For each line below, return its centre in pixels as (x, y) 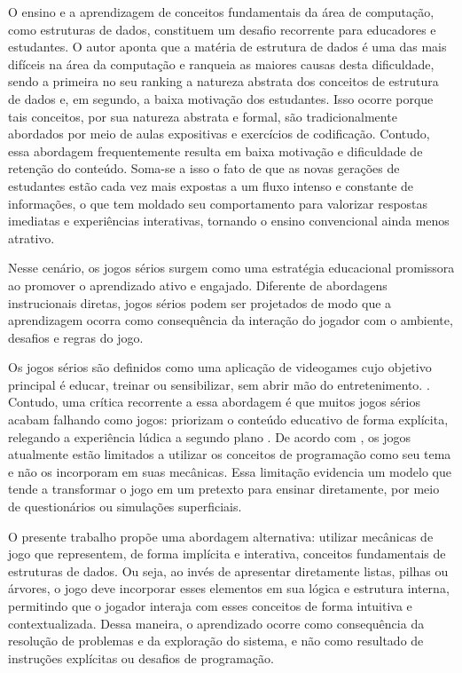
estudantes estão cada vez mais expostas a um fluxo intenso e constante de (211, 185)
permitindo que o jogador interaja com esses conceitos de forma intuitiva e (210, 606)
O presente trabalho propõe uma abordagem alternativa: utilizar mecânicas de (221, 536)
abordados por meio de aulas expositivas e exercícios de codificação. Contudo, (219, 134)
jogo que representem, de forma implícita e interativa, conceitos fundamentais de (227, 554)
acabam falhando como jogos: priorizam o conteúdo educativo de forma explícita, (228, 420)
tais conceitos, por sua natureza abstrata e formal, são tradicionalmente (203, 116)
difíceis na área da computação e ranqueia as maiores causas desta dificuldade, (221, 63)
